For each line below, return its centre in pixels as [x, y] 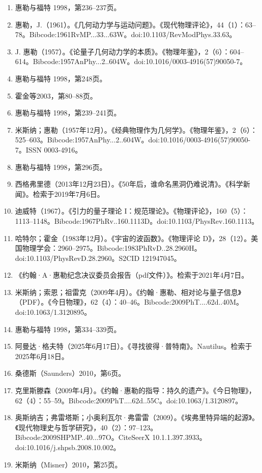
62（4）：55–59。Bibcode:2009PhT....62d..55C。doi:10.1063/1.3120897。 [129, 400]
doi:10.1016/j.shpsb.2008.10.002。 [68, 447]
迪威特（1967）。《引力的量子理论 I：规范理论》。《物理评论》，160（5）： [132, 211]
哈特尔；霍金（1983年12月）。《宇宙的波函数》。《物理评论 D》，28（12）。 [133, 238]
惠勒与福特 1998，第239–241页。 [68, 113]
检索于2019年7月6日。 [68, 194]
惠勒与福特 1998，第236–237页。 [68, 7]
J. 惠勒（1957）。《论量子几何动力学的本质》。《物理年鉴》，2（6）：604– [129, 51]
